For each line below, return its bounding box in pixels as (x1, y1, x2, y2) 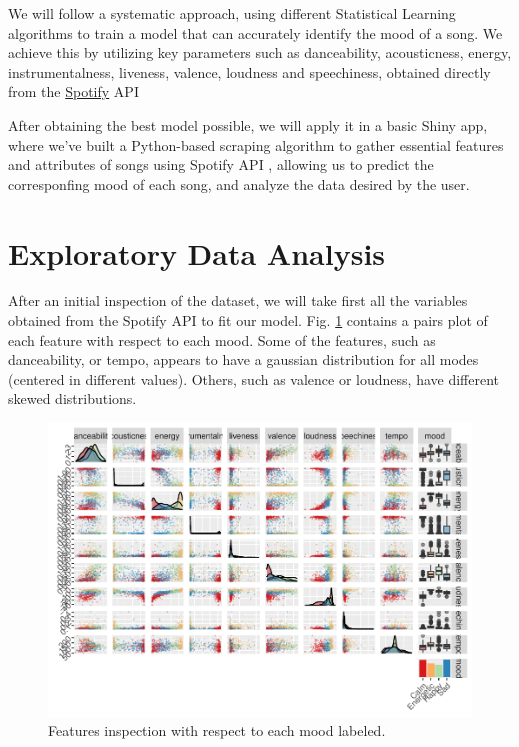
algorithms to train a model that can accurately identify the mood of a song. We (8, 22, 503, 43)
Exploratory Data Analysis (8, 232, 386, 273)
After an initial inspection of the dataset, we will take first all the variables (8, 290, 468, 311)
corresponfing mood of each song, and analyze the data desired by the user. (8, 173, 470, 194)
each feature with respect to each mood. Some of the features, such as (8, 329, 436, 350)
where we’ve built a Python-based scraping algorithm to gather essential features (8, 134, 504, 155)
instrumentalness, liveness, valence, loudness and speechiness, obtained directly (8, 61, 491, 82)
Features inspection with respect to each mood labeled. (48, 720, 386, 741)
